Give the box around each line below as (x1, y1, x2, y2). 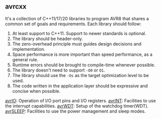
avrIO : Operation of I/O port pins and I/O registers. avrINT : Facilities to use (5, 97, 156, 104)
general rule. (12, 56, 39, 62)
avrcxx (5, 2, 27, 11)
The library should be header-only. (12, 36, 83, 41)
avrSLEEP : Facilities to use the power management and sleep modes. (5, 108, 146, 114)
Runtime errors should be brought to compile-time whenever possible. (12, 62, 156, 68)
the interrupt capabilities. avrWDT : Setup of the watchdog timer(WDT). (5, 103, 149, 109)
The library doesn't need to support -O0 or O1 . (12, 67, 105, 73)
